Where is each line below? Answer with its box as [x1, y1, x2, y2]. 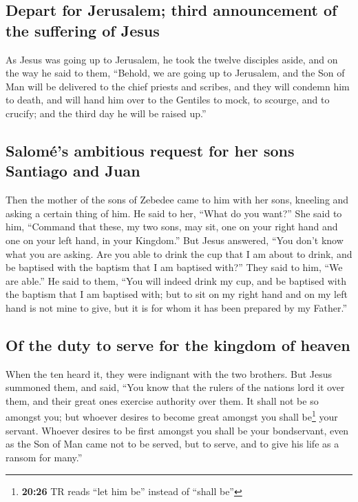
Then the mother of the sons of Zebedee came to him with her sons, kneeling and [6, 192, 349, 207]
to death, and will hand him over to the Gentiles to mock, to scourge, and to [6, 92, 330, 107]
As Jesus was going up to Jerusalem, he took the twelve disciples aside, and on [6, 52, 338, 66]
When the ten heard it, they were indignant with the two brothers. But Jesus [6, 366, 333, 381]
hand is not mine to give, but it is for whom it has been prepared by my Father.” [6, 300, 348, 314]
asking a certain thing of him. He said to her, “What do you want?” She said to [6, 205, 342, 220]
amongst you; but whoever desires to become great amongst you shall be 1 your [6, 408, 338, 424]
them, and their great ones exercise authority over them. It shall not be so [6, 393, 319, 408]
